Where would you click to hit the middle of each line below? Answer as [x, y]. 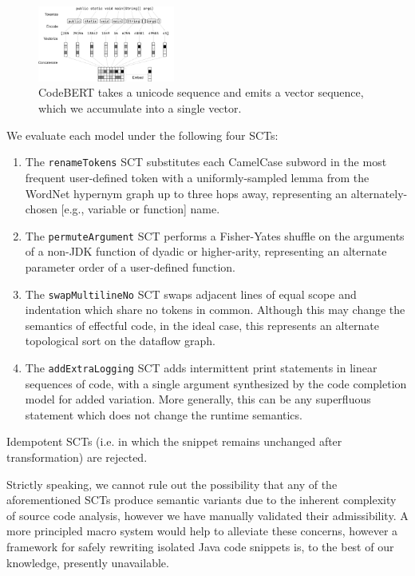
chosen [41, 209]
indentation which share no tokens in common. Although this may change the [215, 310]
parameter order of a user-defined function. [130, 266]
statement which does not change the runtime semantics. [164, 414]
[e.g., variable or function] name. [140, 209]
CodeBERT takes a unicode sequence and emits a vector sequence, [201, 92]
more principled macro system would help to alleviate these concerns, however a [202, 531]
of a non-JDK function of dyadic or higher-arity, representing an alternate [206, 251]
